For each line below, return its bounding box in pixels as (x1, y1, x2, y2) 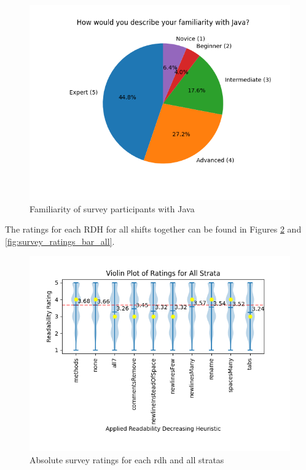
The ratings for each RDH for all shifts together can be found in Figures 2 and (5, 223, 302, 236)
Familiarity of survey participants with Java (29, 202, 195, 215)
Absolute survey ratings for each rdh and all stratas (29, 453, 224, 466)
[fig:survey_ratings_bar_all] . (5, 234, 115, 247)
